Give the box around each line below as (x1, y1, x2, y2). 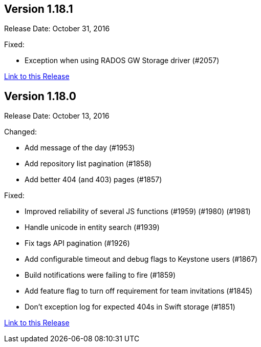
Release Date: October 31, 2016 (4, 24, 110, 33)
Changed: (4, 127, 37, 137)
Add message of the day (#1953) (25, 143, 135, 152)
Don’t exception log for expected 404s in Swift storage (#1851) (25, 302, 235, 312)
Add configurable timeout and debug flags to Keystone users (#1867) (25, 255, 258, 264)
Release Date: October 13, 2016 (4, 111, 110, 121)
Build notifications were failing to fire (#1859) (25, 271, 176, 280)
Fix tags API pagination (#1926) (25, 239, 130, 248)
